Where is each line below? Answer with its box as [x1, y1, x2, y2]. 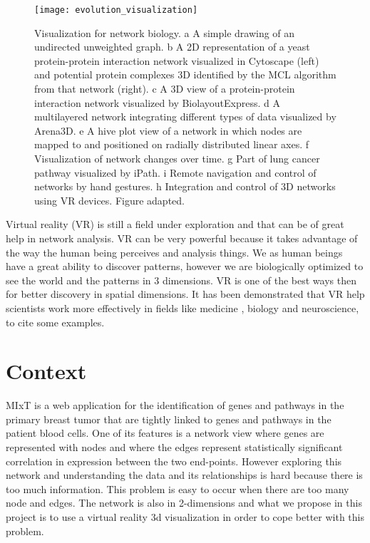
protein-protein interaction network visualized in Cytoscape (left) [34, 53, 319, 68]
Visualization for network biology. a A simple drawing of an [34, 25, 295, 40]
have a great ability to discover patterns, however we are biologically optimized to [6, 259, 364, 274]
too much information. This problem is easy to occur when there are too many [6, 481, 349, 496]
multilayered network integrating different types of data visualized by [34, 109, 336, 124]
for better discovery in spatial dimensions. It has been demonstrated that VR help [6, 286, 365, 301]
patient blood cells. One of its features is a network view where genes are [6, 425, 324, 440]
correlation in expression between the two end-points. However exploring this [6, 453, 342, 468]
